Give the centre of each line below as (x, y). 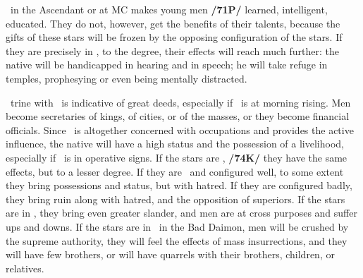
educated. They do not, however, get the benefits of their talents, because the (173, 23)
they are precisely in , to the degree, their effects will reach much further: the (172, 50)
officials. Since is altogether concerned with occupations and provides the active (180, 129)
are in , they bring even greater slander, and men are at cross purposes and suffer (181, 213)
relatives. (25, 268)
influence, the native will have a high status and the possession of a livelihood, (175, 144)
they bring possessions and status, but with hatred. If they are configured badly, (179, 185)
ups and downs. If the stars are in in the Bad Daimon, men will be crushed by (177, 226)
